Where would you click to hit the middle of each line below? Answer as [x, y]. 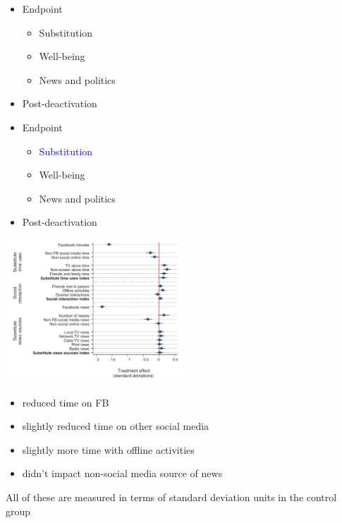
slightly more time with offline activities [108, 449]
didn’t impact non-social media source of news [122, 473]
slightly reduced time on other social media [116, 426]
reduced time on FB [66, 402]
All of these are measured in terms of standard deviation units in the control [171, 497]
